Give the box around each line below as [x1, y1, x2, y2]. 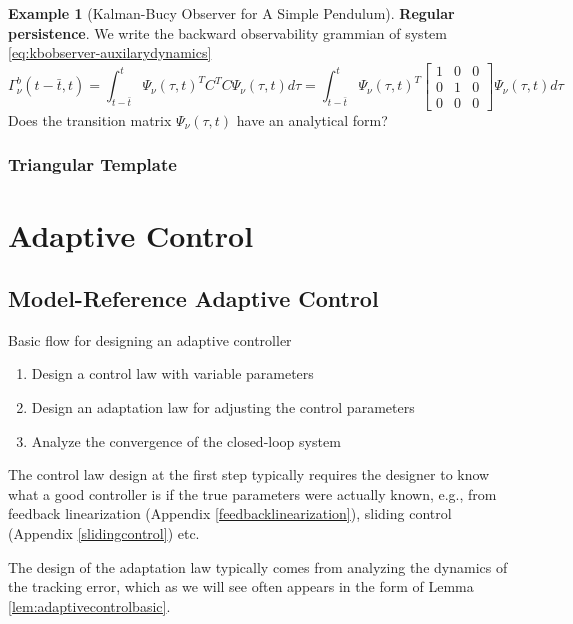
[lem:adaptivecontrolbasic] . [8, 595, 171, 616]
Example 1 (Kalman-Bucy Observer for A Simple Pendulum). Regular [8, 3, 455, 23]
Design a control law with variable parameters [31, 363, 314, 384]
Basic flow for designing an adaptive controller [8, 329, 292, 350]
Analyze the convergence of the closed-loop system [31, 430, 341, 451]
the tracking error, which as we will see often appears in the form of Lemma [8, 576, 474, 597]
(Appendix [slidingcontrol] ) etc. [8, 523, 200, 544]
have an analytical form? [236, 109, 388, 130]
